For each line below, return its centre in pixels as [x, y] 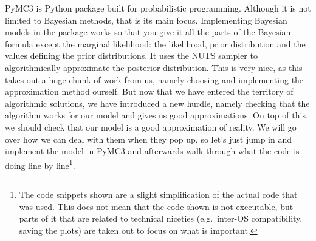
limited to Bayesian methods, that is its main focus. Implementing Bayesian [146, 20]
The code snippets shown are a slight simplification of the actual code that [158, 194]
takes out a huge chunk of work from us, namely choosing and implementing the [154, 79]
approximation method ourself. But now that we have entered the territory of [149, 91]
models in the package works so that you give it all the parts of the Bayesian [148, 32]
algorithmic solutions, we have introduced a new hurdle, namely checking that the [157, 103]
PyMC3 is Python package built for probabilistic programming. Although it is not [158, 8]
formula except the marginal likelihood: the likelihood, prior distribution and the [155, 43]
